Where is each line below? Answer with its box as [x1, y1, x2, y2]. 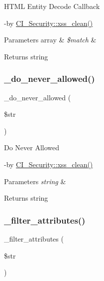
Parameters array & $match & [4, 34, 97, 45]
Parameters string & [4, 176, 66, 186]
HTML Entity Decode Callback [4, 1, 100, 11]
